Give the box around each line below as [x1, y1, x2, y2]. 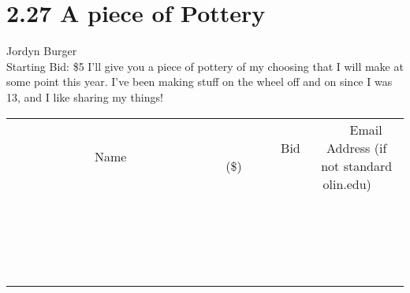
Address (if [326, 138, 387, 157]
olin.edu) [322, 174, 371, 193]
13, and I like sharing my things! [6, 88, 163, 105]
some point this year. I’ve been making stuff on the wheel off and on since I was [6, 73, 393, 90]
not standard [321, 156, 393, 175]
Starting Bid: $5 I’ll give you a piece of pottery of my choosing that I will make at [6, 57, 404, 74]
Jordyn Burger [6, 43, 77, 59]
